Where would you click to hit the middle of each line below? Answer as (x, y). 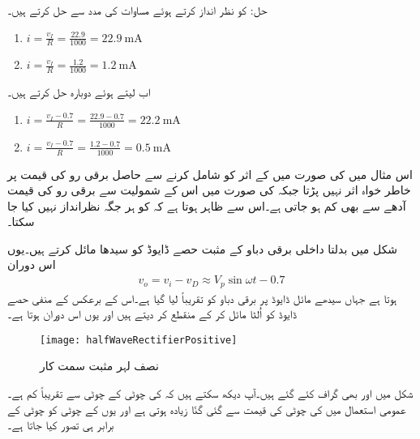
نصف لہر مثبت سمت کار (99, 366)
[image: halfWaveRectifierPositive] (139, 340)
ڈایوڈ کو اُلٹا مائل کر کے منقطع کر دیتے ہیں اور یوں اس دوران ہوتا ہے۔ (152, 314)
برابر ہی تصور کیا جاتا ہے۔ (61, 425)
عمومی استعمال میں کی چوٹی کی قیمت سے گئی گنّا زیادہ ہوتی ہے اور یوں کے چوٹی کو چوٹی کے (207, 409)
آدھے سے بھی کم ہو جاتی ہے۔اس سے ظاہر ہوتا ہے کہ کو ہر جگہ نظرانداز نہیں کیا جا (207, 205)
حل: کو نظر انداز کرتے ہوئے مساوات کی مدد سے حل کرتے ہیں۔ (137, 10)
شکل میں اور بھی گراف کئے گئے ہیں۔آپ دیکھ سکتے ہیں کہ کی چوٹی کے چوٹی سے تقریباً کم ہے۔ (210, 392)
